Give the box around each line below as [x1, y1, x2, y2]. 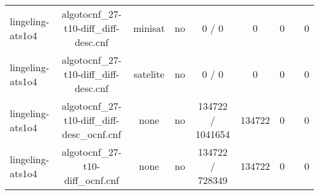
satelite [134, 67, 164, 81]
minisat [133, 21, 165, 35]
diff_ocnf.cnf [64, 173, 119, 187]
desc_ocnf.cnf [62, 127, 121, 141]
